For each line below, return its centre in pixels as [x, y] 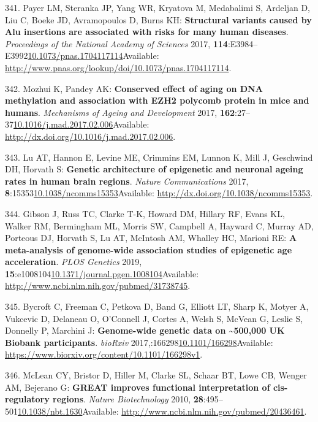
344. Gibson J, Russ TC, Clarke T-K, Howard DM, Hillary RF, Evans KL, [145, 213]
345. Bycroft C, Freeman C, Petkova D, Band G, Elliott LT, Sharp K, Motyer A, [157, 306]
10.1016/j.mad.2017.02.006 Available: [81, 124]
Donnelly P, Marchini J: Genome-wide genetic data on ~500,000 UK [145, 330]
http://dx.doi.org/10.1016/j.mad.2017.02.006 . [90, 136]
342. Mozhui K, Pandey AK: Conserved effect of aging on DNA [134, 88]
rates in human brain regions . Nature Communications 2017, [127, 181]
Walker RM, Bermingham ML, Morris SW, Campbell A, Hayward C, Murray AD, [159, 225]
